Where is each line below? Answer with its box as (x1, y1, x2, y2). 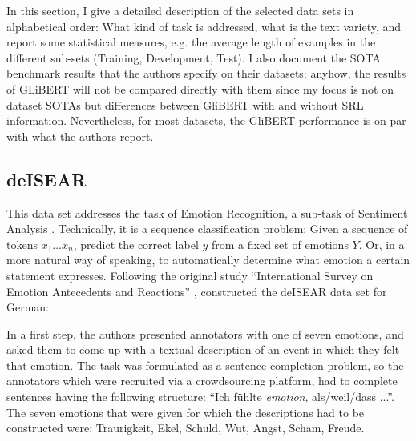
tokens (6, 235, 38, 252)
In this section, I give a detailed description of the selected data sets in (6, 2, 354, 18)
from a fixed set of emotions (212, 235, 349, 252)
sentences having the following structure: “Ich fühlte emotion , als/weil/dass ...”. (6, 388, 394, 405)
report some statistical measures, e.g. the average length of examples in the (6, 34, 376, 50)
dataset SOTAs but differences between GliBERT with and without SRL (6, 96, 364, 113)
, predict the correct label (73, 235, 199, 252)
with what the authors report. (6, 127, 154, 144)
